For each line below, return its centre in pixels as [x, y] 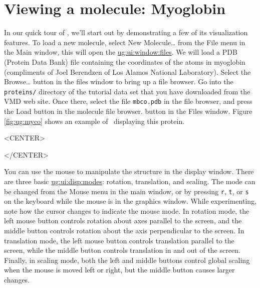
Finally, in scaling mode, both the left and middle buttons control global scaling [127, 260]
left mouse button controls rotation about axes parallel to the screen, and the [123, 221]
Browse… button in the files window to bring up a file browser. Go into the [119, 82]
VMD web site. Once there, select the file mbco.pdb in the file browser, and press [128, 101]
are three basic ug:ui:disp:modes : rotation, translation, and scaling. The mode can [130, 181]
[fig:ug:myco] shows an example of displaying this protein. [94, 121]
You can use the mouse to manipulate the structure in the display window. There [129, 171]
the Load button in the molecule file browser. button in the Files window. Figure [128, 111]
